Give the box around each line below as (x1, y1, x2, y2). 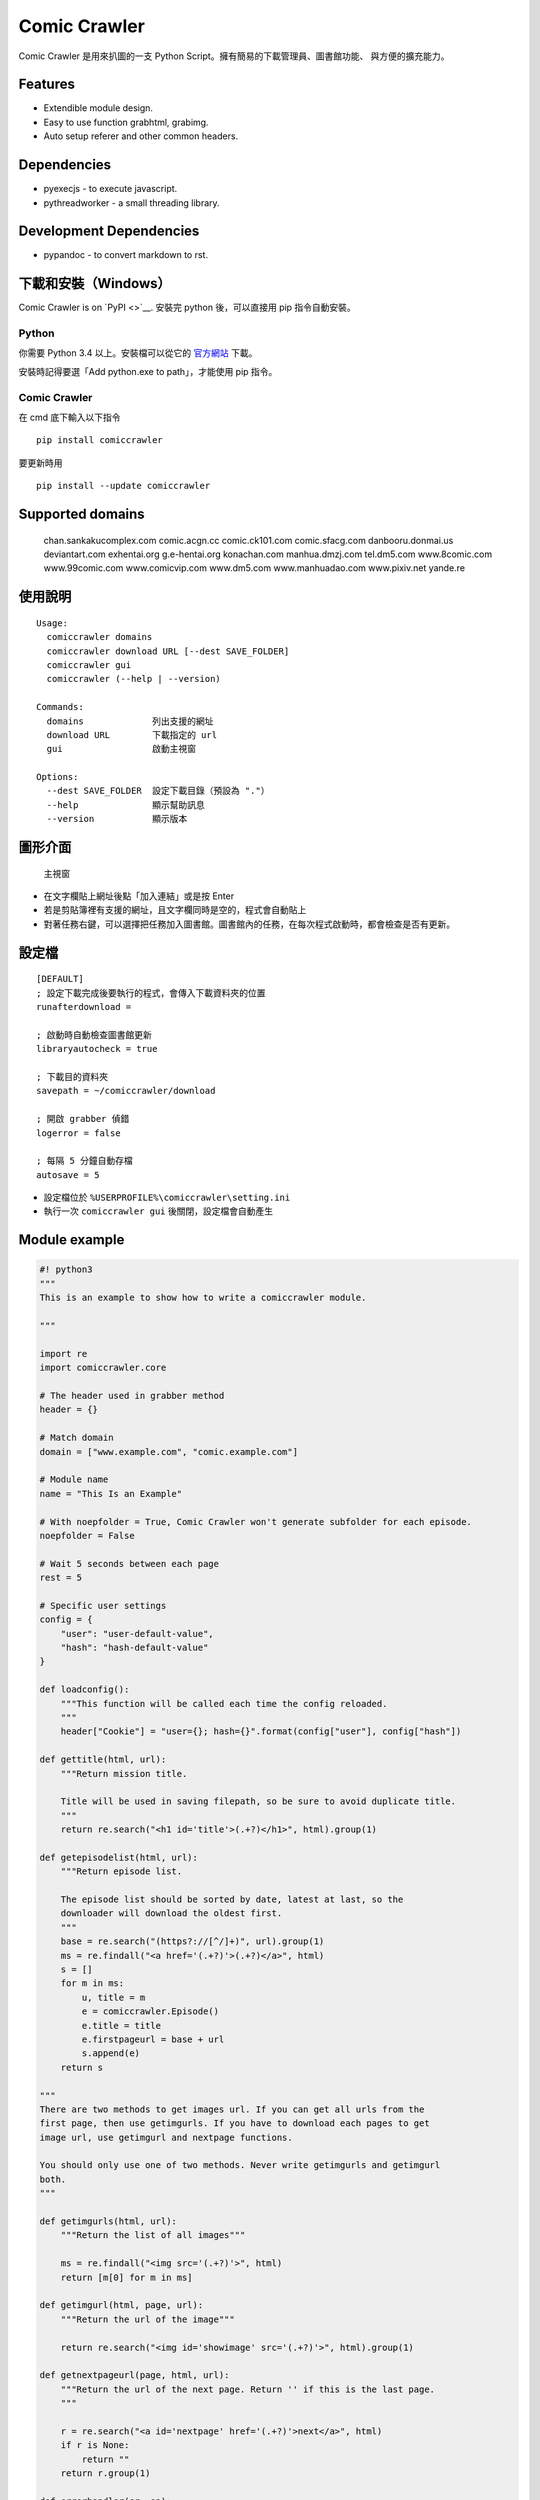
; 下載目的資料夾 (36, 1071, 109, 1082)
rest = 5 (39, 1572, 83, 1584)
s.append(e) (81, 2048, 140, 2059)
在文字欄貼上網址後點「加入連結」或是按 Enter (43, 890, 235, 902)
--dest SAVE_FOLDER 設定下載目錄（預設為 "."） (46, 785, 270, 797)
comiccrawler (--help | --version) (46, 673, 222, 685)
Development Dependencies (18, 223, 200, 240)
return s (60, 2061, 104, 2073)
